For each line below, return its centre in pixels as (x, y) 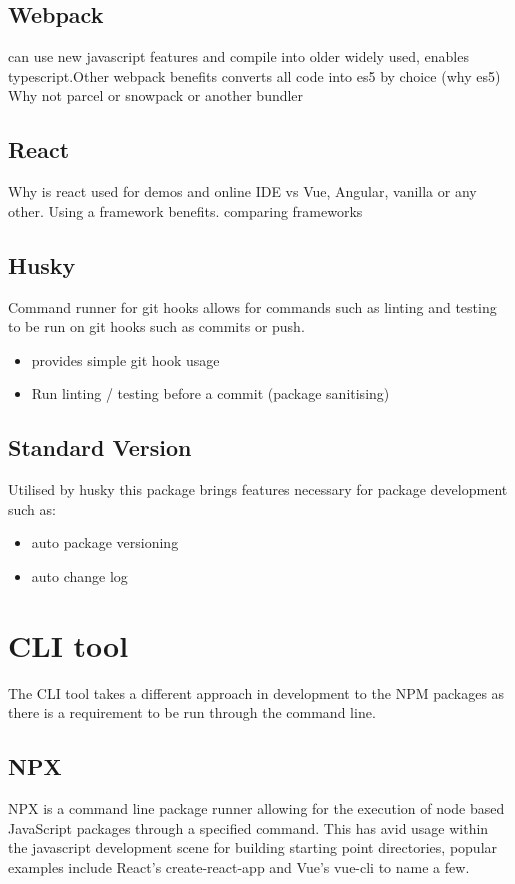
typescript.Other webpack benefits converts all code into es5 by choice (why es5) (254, 75)
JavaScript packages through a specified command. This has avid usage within (248, 827)
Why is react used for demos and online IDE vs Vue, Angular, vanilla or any (242, 191)
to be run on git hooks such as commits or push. (156, 326)
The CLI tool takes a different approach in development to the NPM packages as (256, 692)
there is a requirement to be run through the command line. (192, 712)
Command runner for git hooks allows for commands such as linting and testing (252, 306)
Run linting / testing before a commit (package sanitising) (210, 393)
